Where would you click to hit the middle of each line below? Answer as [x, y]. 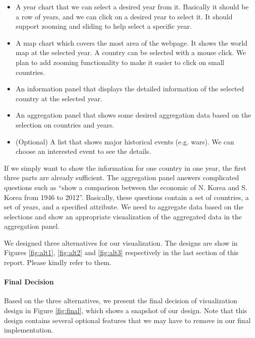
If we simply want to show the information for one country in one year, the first [125, 168]
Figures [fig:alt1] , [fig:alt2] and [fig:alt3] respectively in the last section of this [121, 252]
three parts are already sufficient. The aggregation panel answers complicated [122, 177]
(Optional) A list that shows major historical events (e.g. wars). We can [125, 141]
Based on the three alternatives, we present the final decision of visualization [121, 301]
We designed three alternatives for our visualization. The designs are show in [121, 242]
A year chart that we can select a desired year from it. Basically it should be [132, 6]
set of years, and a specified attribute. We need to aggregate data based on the [124, 207]
